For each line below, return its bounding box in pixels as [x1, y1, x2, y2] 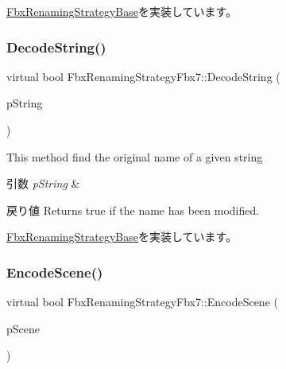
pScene [6, 320, 40, 336]
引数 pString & [6, 175, 80, 192]
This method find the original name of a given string [6, 148, 263, 165]
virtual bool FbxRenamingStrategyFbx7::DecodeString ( [6, 68, 280, 84]
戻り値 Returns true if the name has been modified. [6, 201, 260, 218]
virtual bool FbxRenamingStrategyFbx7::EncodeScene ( [6, 293, 278, 310]
